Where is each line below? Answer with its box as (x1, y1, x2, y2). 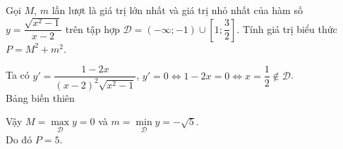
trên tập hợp (65, 21, 120, 36)
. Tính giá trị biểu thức (236, 21, 337, 36)
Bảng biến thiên (6, 90, 75, 105)
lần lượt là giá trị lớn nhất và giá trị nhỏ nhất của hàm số (52, 3, 303, 17)
